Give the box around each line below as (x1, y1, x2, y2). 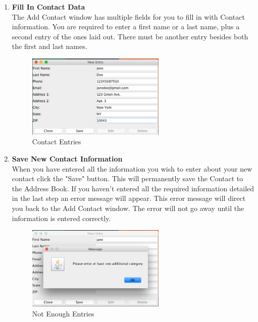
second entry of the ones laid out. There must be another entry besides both (12, 31, 248, 41)
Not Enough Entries (32, 308, 94, 318)
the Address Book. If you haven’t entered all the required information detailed (12, 183, 254, 193)
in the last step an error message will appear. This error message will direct (12, 193, 246, 203)
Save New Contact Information (12, 153, 123, 164)
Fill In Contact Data (12, 2, 85, 12)
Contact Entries (32, 136, 81, 147)
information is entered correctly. (12, 212, 111, 223)
